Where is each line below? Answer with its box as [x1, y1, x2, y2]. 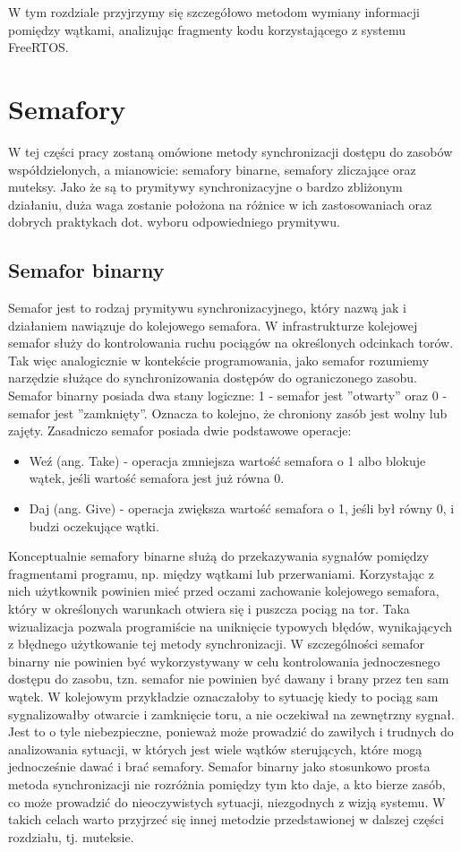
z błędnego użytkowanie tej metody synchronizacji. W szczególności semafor [8, 634, 425, 653]
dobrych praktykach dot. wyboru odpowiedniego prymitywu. [8, 212, 340, 231]
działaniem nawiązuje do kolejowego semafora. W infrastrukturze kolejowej [8, 315, 418, 334]
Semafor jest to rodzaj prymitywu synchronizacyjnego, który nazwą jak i [8, 298, 406, 317]
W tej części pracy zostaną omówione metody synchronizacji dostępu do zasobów [8, 142, 453, 160]
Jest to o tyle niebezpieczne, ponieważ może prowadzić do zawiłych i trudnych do [8, 722, 454, 741]
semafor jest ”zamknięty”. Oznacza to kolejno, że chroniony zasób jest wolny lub [8, 403, 448, 422]
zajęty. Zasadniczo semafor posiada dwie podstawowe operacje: [8, 421, 352, 440]
